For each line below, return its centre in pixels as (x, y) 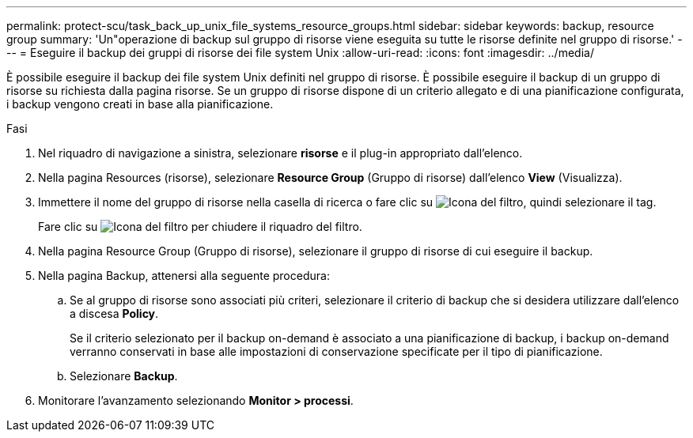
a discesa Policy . (114, 313)
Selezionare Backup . (124, 376)
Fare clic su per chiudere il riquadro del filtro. (200, 227)
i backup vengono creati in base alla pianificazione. (140, 104)
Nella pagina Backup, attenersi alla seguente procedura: (184, 276)
